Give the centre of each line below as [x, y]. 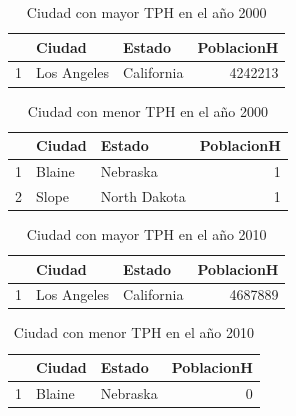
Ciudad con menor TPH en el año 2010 [133, 332]
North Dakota [143, 195]
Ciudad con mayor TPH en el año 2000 [146, 12]
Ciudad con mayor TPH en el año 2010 [146, 233]
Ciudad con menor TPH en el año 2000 [148, 110]
